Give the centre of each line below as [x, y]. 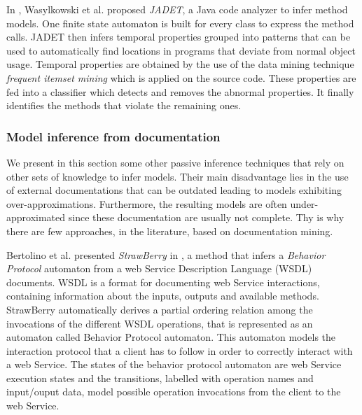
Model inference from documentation [113, 136]
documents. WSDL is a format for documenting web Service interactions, [163, 282]
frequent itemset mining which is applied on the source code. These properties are [181, 77]
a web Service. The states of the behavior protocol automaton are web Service [174, 364]
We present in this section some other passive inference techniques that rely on [175, 162]
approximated [36, 217]
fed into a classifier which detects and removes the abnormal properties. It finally [180, 91]
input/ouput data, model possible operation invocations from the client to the [174, 392]
